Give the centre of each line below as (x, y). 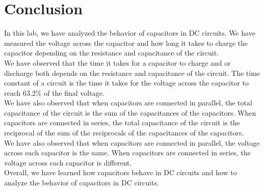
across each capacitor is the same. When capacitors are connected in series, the (127, 153)
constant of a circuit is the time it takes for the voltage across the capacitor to (126, 83)
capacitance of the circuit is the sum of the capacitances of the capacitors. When (130, 112)
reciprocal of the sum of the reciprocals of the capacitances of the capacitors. (124, 133)
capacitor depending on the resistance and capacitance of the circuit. (112, 53)
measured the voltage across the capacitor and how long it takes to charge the (126, 43)
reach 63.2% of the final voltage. (54, 92)
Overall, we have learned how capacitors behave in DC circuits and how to (121, 172)
